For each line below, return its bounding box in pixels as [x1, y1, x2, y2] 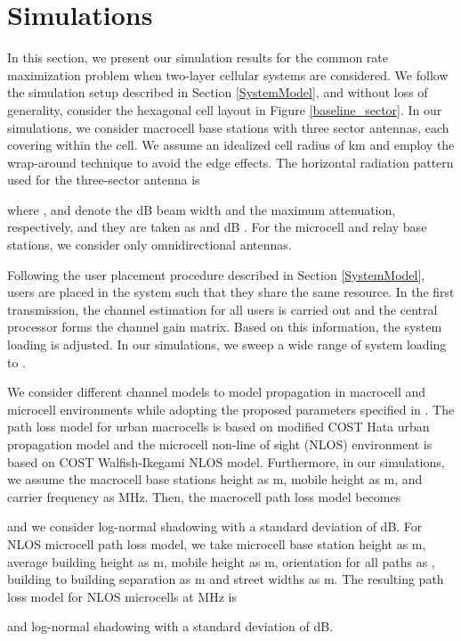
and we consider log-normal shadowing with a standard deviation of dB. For [7, 517, 423, 536]
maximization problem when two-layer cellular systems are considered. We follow [7, 65, 449, 84]
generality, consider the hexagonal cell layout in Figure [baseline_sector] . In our [7, 100, 442, 119]
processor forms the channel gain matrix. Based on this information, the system [7, 317, 442, 336]
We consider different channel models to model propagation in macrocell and [7, 382, 426, 401]
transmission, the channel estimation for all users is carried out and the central [7, 300, 438, 318]
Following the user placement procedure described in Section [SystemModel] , [7, 265, 425, 284]
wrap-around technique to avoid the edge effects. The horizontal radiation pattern [7, 152, 454, 171]
